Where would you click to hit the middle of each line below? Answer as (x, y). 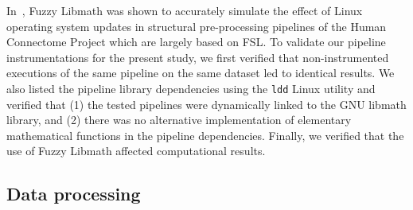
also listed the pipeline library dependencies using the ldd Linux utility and (191, 88)
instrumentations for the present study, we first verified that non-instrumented (198, 57)
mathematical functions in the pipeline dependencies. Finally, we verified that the (205, 135)
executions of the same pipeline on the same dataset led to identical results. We (201, 73)
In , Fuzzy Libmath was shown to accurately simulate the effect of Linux (185, 10)
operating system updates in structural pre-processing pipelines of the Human (197, 26)
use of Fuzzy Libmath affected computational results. (136, 151)
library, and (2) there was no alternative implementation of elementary (179, 120)
